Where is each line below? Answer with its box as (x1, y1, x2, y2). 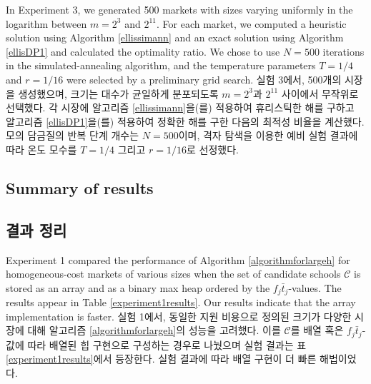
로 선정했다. (186, 141, 239, 156)
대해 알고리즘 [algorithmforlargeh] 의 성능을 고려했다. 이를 (27, 323, 281, 338)
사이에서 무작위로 (281, 86, 359, 101)
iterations (322, 44, 365, 59)
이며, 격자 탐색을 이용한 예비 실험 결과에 (178, 128, 358, 143)
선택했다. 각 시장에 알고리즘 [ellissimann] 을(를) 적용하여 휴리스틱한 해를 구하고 (6, 100, 355, 115)
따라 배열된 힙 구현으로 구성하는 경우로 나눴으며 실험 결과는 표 (27, 337, 307, 352)
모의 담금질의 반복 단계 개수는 (6, 128, 139, 143)
